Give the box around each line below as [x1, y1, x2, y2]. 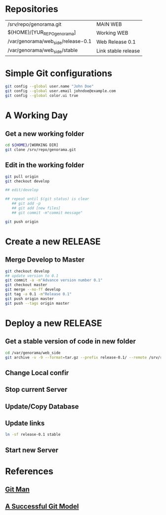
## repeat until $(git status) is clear [5, 196, 90, 201]
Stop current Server [5, 385, 68, 394]
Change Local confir [5, 369, 69, 377]
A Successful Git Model [5, 502, 79, 511]
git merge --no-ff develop [5, 287, 61, 292]
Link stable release [96, 47, 140, 54]
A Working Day [5, 110, 68, 121]
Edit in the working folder [5, 161, 84, 169]
